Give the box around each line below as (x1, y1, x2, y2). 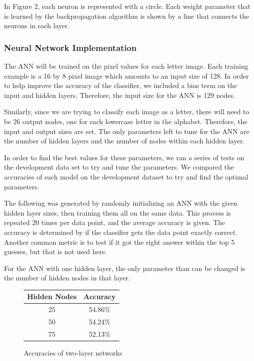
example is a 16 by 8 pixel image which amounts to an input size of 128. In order (4, 70, 249, 81)
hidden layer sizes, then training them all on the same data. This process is (4, 207, 231, 218)
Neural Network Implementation (4, 41, 137, 53)
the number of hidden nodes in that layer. (4, 272, 131, 283)
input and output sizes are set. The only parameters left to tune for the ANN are (4, 126, 250, 136)
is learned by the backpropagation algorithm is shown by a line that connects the (4, 10, 250, 21)
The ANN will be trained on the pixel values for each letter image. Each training (4, 61, 249, 71)
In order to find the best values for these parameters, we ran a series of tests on (4, 152, 244, 162)
